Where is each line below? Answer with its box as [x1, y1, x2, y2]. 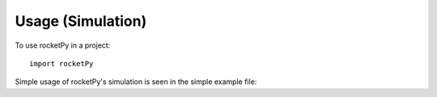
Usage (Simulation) [15, 12, 147, 30]
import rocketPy [29, 59, 94, 68]
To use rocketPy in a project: [15, 40, 111, 50]
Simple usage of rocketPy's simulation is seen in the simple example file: [15, 77, 257, 86]
